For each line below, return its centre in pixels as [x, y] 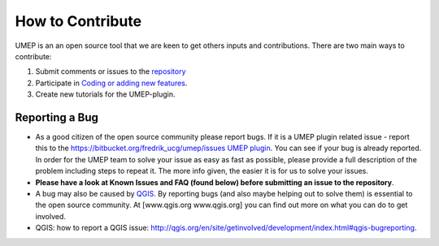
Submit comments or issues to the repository [111, 71]
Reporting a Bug [57, 117]
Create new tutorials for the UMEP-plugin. [105, 94]
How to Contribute [78, 21]
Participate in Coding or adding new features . [111, 83]
